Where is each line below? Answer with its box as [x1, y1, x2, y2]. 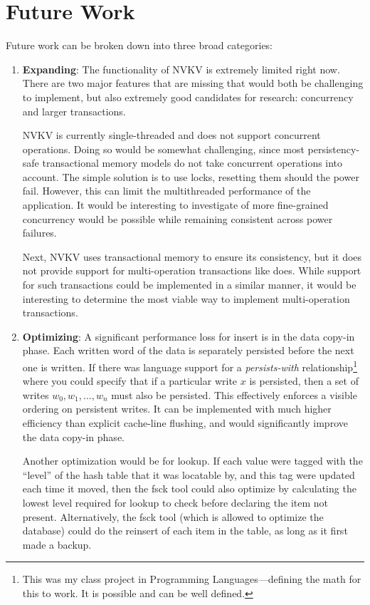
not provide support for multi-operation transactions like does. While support [22, 263, 361, 278]
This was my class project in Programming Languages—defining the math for [22, 572, 361, 586]
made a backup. [22, 537, 92, 552]
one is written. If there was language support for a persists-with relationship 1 [22, 358, 357, 374]
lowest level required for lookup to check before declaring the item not [22, 495, 328, 510]
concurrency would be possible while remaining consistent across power [22, 211, 333, 226]
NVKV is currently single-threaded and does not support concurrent [22, 128, 321, 143]
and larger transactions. [22, 103, 126, 118]
